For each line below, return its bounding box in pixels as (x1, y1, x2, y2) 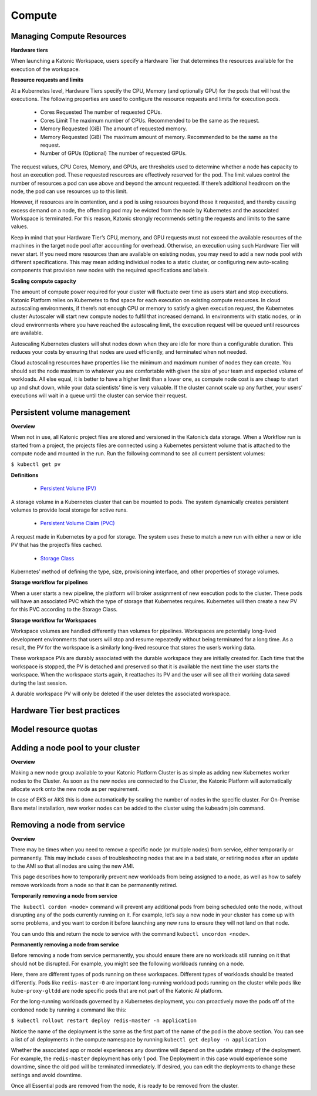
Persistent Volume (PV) (40, 485, 97, 492)
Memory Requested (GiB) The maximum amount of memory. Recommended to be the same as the (40, 133, 278, 140)
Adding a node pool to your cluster (11, 743, 140, 753)
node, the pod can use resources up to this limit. (11, 188, 128, 195)
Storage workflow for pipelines (11, 579, 88, 586)
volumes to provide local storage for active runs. (11, 506, 129, 513)
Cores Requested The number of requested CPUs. (40, 109, 163, 116)
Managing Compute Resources (11, 31, 127, 41)
